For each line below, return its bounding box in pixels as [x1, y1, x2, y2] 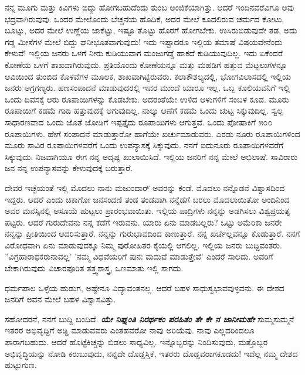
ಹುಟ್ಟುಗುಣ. [5, 359, 37, 371]
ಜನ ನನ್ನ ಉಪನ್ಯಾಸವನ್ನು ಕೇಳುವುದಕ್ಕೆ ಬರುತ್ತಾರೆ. [5, 162, 133, 174]
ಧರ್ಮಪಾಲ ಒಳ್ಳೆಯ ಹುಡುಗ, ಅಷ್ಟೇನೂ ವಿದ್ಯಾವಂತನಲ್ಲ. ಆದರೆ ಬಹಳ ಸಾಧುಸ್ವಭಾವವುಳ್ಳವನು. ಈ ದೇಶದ [5, 281, 284, 294]
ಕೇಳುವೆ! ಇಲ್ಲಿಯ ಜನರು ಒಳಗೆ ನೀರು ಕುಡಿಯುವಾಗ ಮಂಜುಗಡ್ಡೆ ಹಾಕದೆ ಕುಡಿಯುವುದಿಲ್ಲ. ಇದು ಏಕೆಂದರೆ [5, 47, 283, 59]
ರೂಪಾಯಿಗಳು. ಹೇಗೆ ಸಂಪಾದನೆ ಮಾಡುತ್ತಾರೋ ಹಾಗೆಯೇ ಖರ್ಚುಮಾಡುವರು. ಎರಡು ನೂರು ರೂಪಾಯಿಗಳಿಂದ [5, 127, 300, 139]
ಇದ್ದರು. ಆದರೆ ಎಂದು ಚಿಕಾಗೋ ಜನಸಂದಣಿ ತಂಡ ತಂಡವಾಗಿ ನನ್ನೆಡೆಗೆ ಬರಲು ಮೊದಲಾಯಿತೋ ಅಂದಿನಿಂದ [5, 193, 290, 205]
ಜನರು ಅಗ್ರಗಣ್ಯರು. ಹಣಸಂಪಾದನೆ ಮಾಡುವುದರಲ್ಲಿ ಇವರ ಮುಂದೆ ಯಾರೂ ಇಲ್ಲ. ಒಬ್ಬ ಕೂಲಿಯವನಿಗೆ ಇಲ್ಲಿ [5, 81, 290, 94]
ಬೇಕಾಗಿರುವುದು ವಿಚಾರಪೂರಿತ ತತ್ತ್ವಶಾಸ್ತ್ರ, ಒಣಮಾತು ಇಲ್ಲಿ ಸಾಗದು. [5, 262, 184, 274]
